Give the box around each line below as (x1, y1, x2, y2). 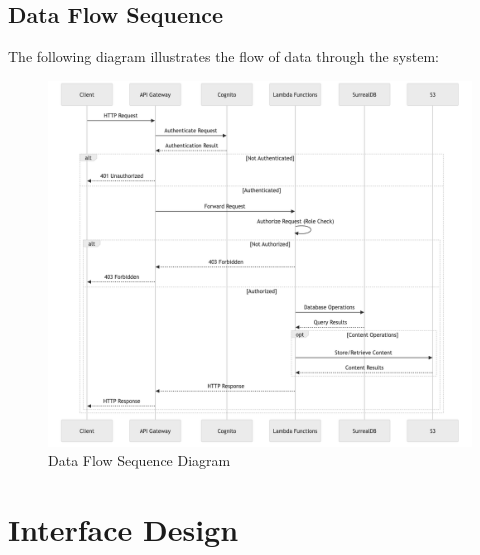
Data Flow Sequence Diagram (48, 450, 231, 471)
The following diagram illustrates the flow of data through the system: (8, 46, 439, 67)
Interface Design (8, 509, 239, 550)
